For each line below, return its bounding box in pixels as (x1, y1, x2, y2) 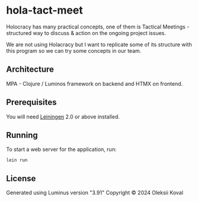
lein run (6, 158, 28, 163)
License (6, 173, 36, 184)
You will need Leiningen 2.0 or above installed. (6, 113, 120, 120)
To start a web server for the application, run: (6, 146, 117, 153)
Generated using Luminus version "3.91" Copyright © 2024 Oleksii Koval (6, 189, 184, 196)
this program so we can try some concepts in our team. (6, 47, 142, 54)
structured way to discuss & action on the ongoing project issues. (6, 29, 167, 36)
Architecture (6, 65, 55, 75)
